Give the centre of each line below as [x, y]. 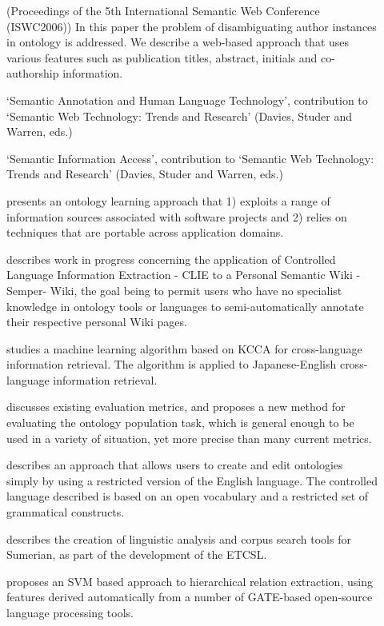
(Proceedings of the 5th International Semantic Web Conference [163, 10]
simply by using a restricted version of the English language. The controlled [192, 480]
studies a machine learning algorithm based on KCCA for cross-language [184, 348]
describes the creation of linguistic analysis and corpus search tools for [179, 538]
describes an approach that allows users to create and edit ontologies [175, 465]
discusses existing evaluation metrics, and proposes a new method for [176, 407]
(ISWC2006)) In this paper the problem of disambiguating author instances [192, 26]
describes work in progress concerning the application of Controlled [171, 259]
